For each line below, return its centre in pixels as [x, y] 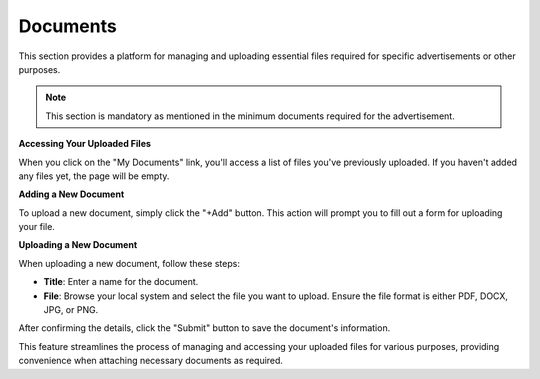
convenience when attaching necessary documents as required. [151, 361]
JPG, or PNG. [71, 310]
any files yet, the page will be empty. [94, 176]
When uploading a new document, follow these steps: [129, 263]
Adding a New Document [71, 194]
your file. [36, 227]
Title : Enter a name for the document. [121, 282]
